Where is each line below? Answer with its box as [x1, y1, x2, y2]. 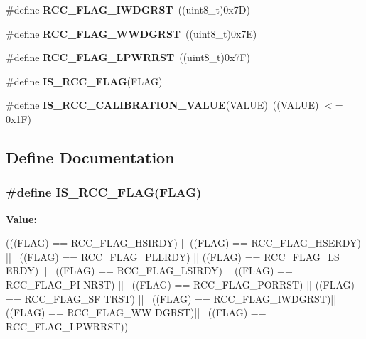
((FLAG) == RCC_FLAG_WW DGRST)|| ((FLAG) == [6, 305, 267, 320]
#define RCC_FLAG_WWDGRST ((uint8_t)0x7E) [6, 26, 257, 41]
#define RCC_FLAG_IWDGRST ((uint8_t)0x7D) [6, 2, 250, 16]
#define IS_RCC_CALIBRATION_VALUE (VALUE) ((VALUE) [6, 97, 319, 112]
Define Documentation [6, 146, 175, 168]
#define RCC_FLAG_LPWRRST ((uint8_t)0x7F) [6, 50, 250, 65]
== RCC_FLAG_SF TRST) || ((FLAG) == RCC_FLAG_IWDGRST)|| [6, 291, 337, 306]
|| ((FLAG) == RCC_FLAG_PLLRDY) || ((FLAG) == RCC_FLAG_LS [6, 249, 340, 264]
